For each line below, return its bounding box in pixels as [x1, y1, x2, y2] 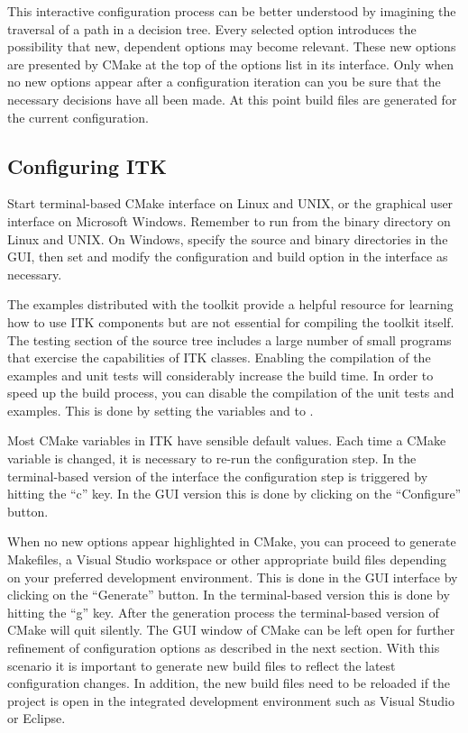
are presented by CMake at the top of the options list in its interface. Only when [7, 54, 454, 73]
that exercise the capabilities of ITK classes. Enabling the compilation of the [7, 348, 431, 367]
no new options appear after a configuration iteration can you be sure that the [7, 72, 441, 91]
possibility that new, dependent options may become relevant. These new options [7, 37, 456, 56]
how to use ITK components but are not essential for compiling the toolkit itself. [7, 312, 454, 331]
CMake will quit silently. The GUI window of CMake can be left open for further [7, 620, 455, 639]
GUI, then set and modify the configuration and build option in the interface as [7, 247, 448, 266]
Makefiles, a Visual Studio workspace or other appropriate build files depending [7, 550, 447, 569]
